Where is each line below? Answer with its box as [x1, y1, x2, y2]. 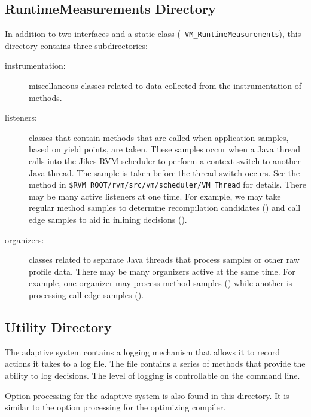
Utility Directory [5, 318, 112, 336]
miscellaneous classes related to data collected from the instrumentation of [29, 79, 301, 92]
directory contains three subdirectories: [5, 39, 148, 51]
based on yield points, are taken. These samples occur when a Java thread [29, 143, 301, 155]
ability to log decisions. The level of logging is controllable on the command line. [5, 369, 300, 381]
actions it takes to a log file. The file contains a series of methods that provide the [5, 357, 306, 370]
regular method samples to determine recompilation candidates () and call [29, 201, 301, 214]
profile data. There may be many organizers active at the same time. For [29, 265, 295, 277]
